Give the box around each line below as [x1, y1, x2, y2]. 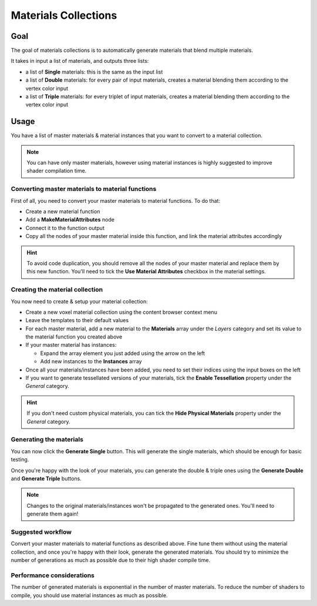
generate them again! [26, 510, 79, 517]
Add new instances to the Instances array [40, 358, 142, 365]
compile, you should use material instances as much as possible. [11, 591, 168, 599]
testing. [11, 456, 29, 463]
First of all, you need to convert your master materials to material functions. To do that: [11, 197, 220, 204]
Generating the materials [11, 436, 83, 444]
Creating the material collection [11, 286, 103, 294]
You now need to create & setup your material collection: [11, 297, 148, 305]
